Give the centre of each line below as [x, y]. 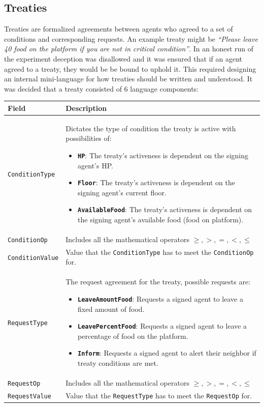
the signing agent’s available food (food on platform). [161, 220]
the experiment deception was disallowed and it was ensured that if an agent [123, 58]
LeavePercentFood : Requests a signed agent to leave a [162, 326]
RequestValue [29, 396]
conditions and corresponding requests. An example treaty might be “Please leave [131, 38]
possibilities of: [89, 138]
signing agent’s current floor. [122, 192]
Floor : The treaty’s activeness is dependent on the [156, 182]
